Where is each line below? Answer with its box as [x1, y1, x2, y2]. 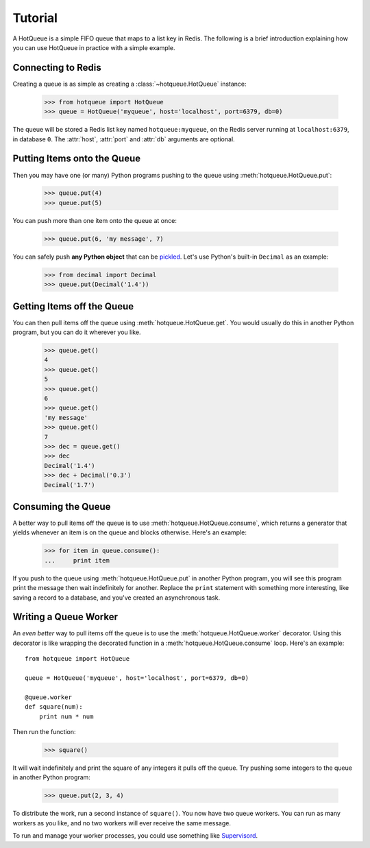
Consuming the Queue [12, 501, 111, 513]
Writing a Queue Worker [12, 611, 118, 623]
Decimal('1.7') [44, 481, 95, 488]
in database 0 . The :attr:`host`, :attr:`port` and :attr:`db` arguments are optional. [12, 134, 236, 143]
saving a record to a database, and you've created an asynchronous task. [12, 593, 221, 602]
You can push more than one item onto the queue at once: [12, 216, 177, 224]
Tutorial [12, 10, 58, 25]
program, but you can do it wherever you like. [12, 328, 141, 336]
